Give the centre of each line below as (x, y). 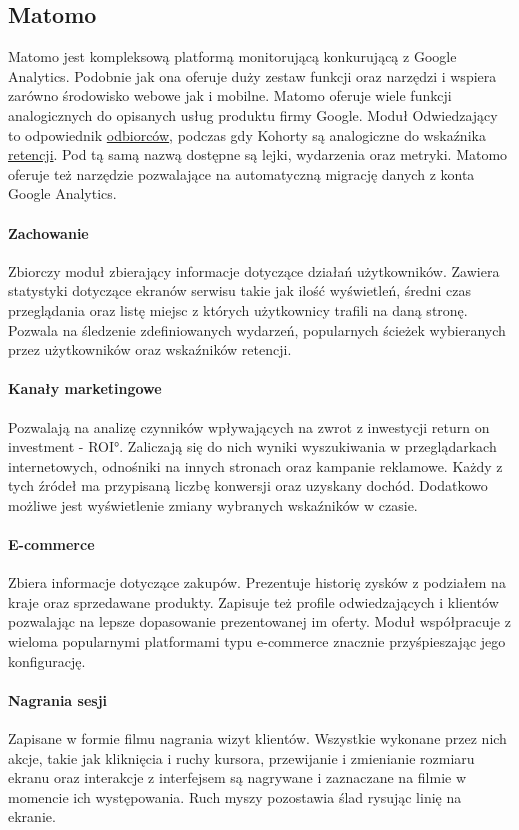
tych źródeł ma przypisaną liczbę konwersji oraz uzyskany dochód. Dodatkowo (248, 485)
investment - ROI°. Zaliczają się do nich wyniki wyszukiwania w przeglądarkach (252, 446)
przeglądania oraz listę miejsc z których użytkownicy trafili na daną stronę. (238, 309)
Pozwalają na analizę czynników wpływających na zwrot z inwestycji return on (249, 426)
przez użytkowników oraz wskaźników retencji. (150, 349)
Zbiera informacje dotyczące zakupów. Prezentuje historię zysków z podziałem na (257, 582)
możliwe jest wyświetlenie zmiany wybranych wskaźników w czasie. (213, 504)
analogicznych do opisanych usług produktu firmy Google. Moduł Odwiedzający (253, 114)
